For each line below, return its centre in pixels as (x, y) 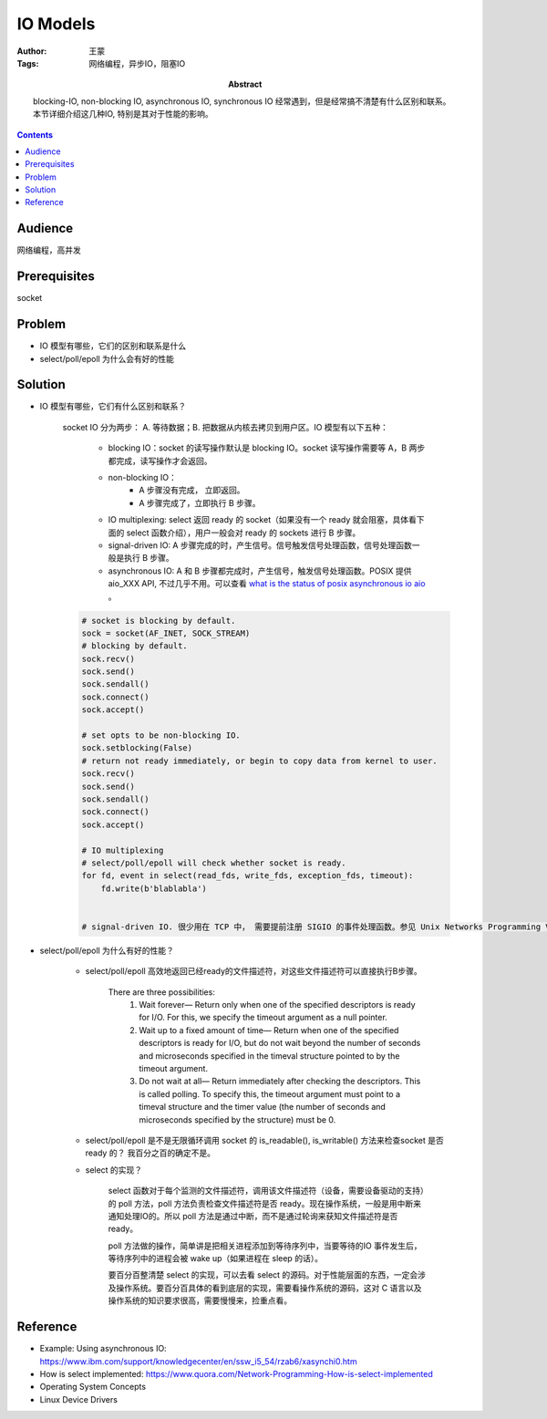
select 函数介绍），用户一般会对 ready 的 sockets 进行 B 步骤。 (243, 533)
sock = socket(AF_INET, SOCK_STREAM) (166, 633)
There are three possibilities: (162, 992)
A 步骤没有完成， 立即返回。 (192, 490)
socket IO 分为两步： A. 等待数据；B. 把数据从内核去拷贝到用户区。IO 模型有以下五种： (226, 427)
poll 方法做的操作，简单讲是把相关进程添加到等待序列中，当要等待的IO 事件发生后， (265, 1246)
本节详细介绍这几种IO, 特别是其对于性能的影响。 (123, 114)
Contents (35, 135)
